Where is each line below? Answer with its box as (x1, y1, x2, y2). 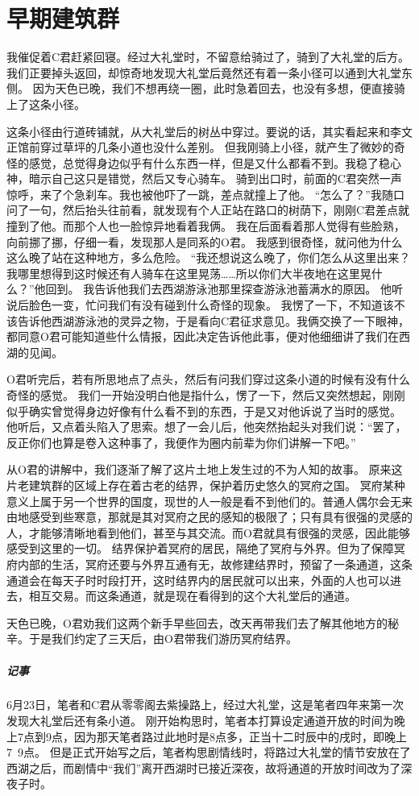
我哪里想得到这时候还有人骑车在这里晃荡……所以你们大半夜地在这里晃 (6, 264, 371, 281)
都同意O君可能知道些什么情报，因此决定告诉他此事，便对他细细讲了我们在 (6, 328, 399, 345)
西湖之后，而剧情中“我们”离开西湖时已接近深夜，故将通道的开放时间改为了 (6, 759, 401, 776)
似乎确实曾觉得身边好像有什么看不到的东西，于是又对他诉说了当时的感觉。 (6, 402, 401, 419)
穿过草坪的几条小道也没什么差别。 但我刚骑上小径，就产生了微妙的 (39, 139, 394, 155)
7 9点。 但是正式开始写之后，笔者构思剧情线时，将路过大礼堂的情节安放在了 (6, 744, 411, 761)
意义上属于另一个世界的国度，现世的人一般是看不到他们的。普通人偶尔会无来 (6, 492, 413, 509)
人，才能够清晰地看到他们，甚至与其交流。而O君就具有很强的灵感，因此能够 (6, 524, 410, 541)
